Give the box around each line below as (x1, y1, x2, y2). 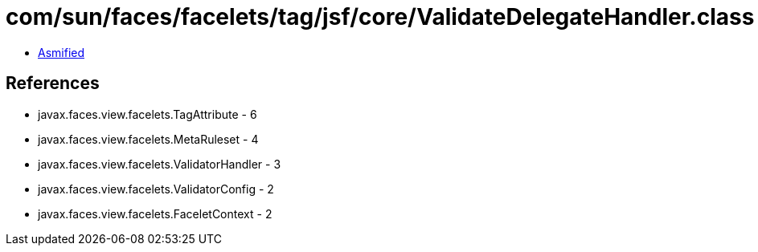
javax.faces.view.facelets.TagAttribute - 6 (38, 107, 257, 121)
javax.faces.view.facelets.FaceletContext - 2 (38, 206, 272, 221)
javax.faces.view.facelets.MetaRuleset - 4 (38, 132, 259, 146)
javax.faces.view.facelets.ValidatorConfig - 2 (38, 181, 274, 196)
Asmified (38, 45, 85, 59)
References (6, 73, 100, 94)
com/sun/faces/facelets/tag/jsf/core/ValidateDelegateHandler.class (6, 3, 755, 30)
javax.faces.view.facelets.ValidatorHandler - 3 (38, 156, 281, 171)
